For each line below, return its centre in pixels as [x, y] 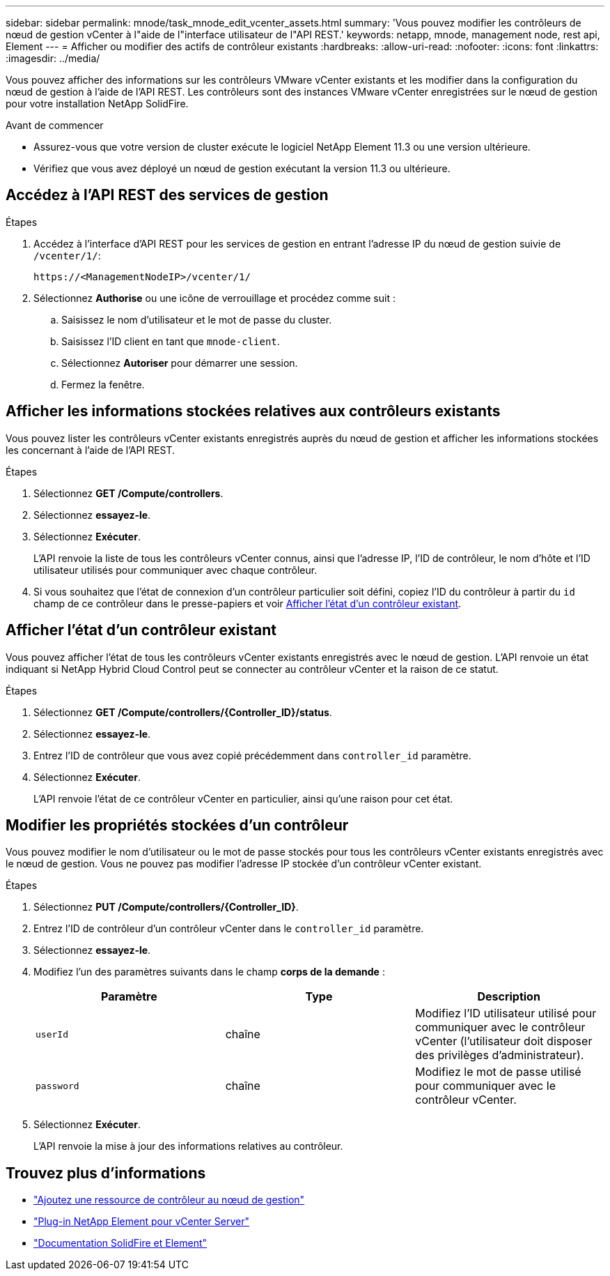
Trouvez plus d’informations [106, 1173]
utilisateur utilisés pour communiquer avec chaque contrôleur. [175, 570]
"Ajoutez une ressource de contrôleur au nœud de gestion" [169, 1200]
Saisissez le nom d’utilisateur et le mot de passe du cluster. [197, 319]
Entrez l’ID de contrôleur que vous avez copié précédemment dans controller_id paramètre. [252, 755]
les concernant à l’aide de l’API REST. [91, 450]
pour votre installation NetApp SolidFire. [97, 104]
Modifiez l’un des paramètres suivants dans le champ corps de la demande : [209, 972]
